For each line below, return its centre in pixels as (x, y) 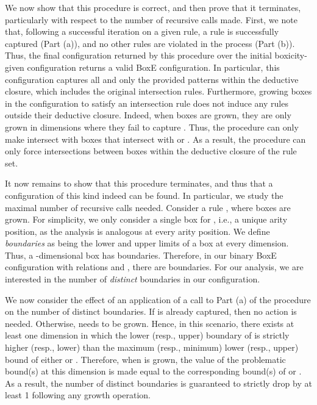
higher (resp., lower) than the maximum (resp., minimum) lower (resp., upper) (152, 347)
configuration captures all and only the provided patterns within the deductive (152, 79)
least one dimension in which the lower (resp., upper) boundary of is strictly (147, 335)
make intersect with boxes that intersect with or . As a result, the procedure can (155, 139)
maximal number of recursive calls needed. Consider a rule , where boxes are (148, 207)
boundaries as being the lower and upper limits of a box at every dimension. (147, 243)
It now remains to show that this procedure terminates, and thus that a (139, 183)
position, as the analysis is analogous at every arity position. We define (137, 231)
